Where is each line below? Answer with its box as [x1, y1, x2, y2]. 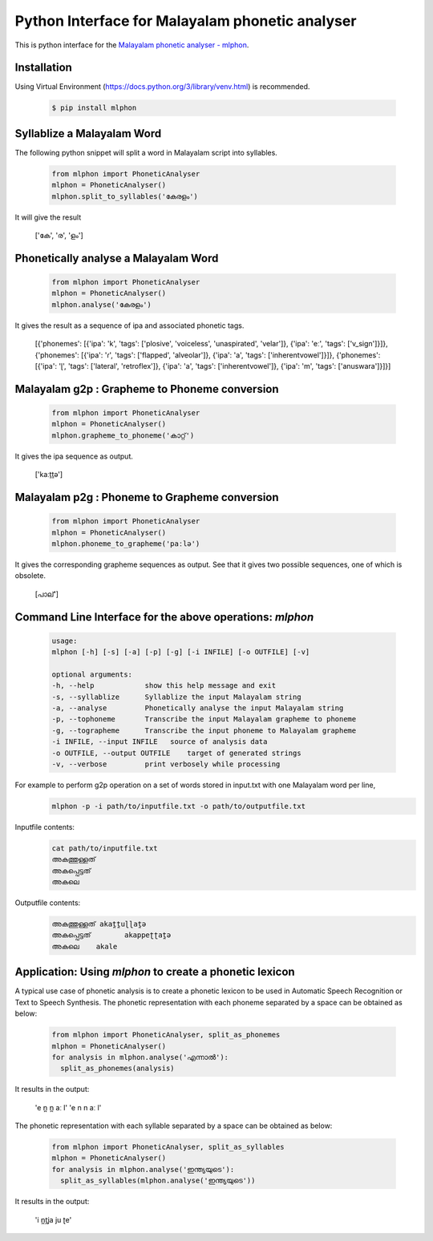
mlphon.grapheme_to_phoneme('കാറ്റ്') [51, 431, 195, 440]
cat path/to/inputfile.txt [51, 843, 158, 853]
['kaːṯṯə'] [34, 470, 63, 479]
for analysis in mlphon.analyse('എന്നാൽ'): [51, 1053, 229, 1061]
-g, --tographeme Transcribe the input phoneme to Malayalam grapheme [51, 726, 357, 735]
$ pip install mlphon [51, 103, 137, 112]
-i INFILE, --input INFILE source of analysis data [51, 738, 268, 746]
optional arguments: [51, 669, 132, 679]
